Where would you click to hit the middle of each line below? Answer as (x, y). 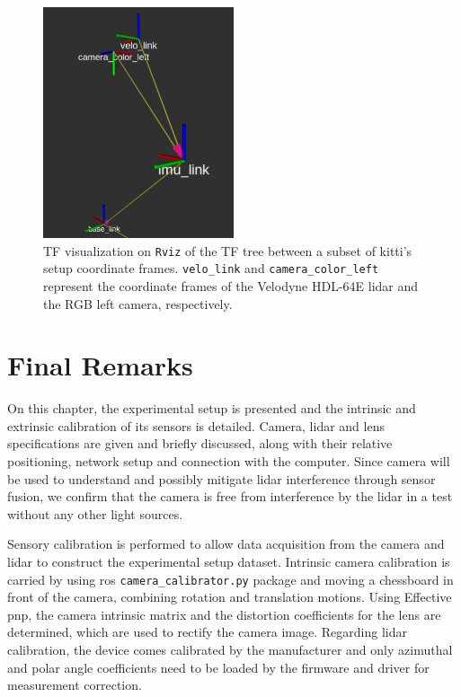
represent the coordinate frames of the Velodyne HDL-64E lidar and (231, 285)
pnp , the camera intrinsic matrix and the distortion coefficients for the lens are (224, 614)
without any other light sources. (95, 513)
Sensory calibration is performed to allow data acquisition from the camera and (226, 544)
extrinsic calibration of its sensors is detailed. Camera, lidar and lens (196, 425)
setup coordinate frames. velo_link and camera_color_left (211, 268)
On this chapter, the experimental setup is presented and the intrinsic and (212, 408)
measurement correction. (75, 685)
